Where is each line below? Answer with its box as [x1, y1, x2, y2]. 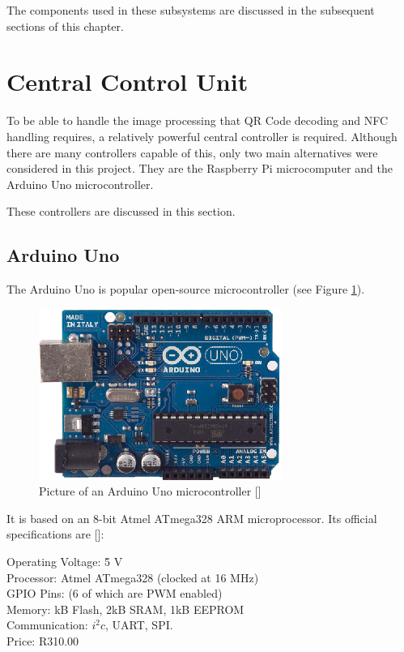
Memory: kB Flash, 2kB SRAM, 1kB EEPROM [6, 600, 245, 617]
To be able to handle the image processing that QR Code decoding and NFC [6, 112, 389, 129]
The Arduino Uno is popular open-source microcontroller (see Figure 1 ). [6, 281, 365, 298]
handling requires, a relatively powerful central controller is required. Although [6, 127, 398, 144]
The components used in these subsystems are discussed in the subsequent [6, 2, 375, 18]
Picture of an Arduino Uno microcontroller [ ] [39, 483, 262, 500]
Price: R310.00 [6, 633, 79, 650]
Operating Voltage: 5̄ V [6, 553, 123, 570]
